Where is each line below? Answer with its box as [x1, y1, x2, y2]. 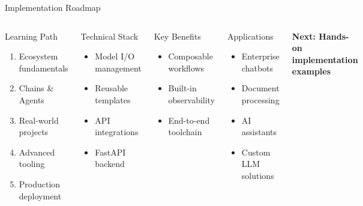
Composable [168, 50, 213, 62]
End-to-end [168, 114, 210, 126]
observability [168, 93, 215, 106]
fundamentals [19, 61, 68, 74]
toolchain [168, 126, 202, 138]
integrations [95, 126, 139, 138]
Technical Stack [80, 29, 139, 42]
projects [19, 126, 49, 138]
